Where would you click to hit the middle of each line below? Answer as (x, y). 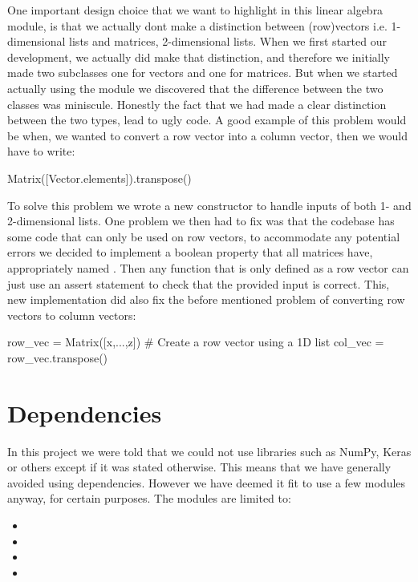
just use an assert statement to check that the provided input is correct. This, (199, 283)
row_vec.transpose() (58, 357)
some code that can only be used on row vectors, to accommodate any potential (204, 236)
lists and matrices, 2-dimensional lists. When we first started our (228, 41)
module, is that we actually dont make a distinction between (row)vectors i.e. (197, 25)
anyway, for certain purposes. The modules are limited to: (149, 498)
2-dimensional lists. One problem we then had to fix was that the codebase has (201, 221)
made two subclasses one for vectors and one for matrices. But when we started (203, 73)
